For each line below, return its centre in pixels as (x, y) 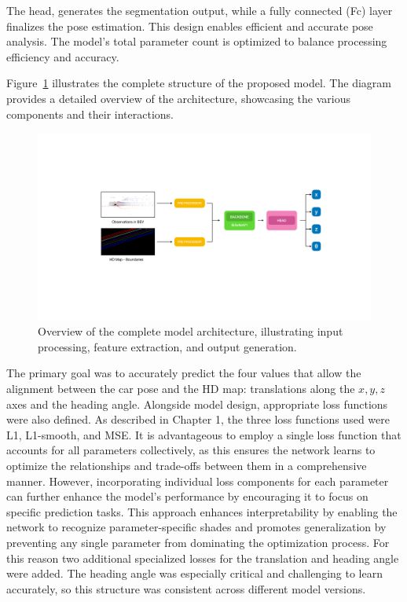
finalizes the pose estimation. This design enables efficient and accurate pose (190, 26)
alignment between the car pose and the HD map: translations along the (181, 389)
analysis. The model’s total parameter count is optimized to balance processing (197, 41)
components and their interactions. (90, 114)
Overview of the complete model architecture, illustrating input (191, 331)
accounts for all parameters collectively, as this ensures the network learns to (191, 450)
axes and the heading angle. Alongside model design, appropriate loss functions (197, 404)
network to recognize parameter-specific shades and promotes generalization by (196, 527)
